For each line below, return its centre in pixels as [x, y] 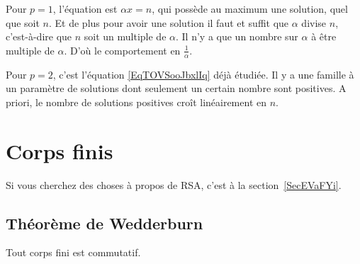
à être [324, 36]
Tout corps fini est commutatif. [73, 252]
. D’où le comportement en [122, 50]
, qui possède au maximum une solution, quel [250, 8]
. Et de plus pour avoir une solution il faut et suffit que [169, 22]
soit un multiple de [125, 36]
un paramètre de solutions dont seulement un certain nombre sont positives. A [176, 88]
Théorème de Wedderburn [105, 223]
